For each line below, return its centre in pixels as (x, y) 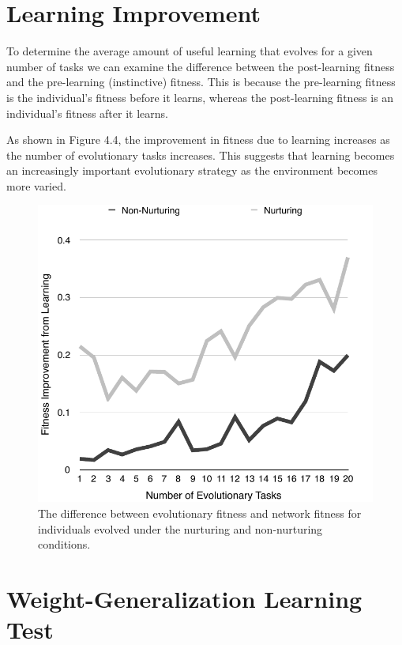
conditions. (64, 544)
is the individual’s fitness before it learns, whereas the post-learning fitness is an (200, 97)
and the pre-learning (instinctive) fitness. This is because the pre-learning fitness (201, 82)
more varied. (36, 185)
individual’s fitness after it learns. (87, 113)
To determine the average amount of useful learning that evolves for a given (190, 51)
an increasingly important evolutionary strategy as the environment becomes (192, 170)
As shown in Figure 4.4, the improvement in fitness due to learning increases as (198, 140)
